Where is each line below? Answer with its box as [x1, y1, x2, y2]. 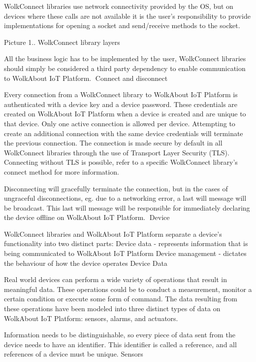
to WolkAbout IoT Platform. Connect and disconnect [4, 72, 168, 83]
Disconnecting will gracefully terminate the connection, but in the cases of [4, 183, 228, 193]
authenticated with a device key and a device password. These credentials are [4, 99, 238, 109]
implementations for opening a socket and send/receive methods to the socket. [4, 20, 240, 31]
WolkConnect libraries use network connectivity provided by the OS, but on [4, 1, 233, 11]
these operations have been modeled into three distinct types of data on [4, 303, 221, 314]
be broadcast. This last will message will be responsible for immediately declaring [4, 202, 250, 213]
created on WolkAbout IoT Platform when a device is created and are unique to [4, 109, 246, 119]
